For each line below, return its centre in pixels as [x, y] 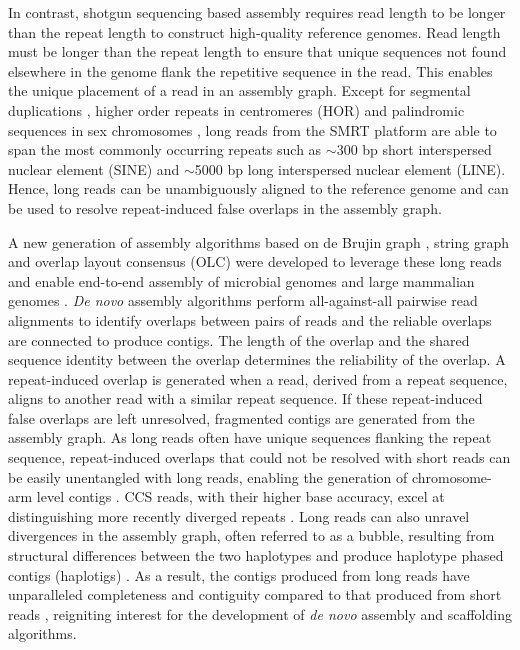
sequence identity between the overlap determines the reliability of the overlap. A [257, 359]
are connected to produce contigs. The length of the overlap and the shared [239, 339]
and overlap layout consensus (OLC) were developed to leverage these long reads [255, 261]
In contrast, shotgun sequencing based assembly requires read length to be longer [257, 12]
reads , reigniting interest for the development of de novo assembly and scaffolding [260, 613]
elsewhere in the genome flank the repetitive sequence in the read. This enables [250, 70]
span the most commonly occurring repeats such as [165, 149]
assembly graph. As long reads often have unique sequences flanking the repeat [250, 437]
